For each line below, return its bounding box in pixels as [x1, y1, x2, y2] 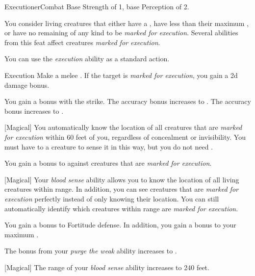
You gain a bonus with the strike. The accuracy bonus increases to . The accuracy [4, 96, 251, 106]
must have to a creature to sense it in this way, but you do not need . [4, 141, 213, 151]
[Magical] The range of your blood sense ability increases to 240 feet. [4, 262, 209, 272]
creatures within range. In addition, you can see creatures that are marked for [4, 184, 238, 194]
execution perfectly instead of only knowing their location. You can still [4, 193, 219, 203]
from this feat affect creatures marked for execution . [4, 37, 160, 47]
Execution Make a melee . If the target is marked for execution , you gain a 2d [4, 70, 238, 80]
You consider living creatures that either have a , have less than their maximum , [4, 18, 249, 28]
